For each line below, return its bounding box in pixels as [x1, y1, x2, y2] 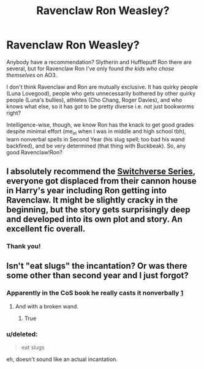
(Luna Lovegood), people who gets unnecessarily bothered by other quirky [6, 89, 196, 97]
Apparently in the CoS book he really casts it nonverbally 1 [6, 289, 184, 297]
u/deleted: [6, 330, 38, 338]
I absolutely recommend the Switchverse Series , [6, 166, 196, 177]
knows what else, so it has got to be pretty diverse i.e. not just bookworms [6, 102, 194, 110]
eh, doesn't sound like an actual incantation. [6, 356, 118, 363]
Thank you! [6, 242, 41, 251]
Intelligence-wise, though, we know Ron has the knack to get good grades [6, 121, 194, 129]
